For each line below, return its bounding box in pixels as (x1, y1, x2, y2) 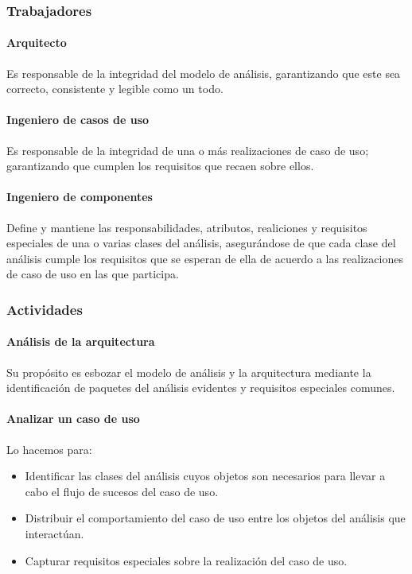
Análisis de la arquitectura (6, 333, 155, 350)
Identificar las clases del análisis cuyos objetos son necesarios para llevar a (25, 467, 386, 484)
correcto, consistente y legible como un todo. (6, 80, 223, 97)
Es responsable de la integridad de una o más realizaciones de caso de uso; (6, 142, 369, 158)
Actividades (6, 299, 83, 319)
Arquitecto (6, 34, 67, 51)
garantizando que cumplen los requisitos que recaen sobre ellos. (6, 157, 314, 174)
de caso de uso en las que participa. (6, 266, 179, 282)
